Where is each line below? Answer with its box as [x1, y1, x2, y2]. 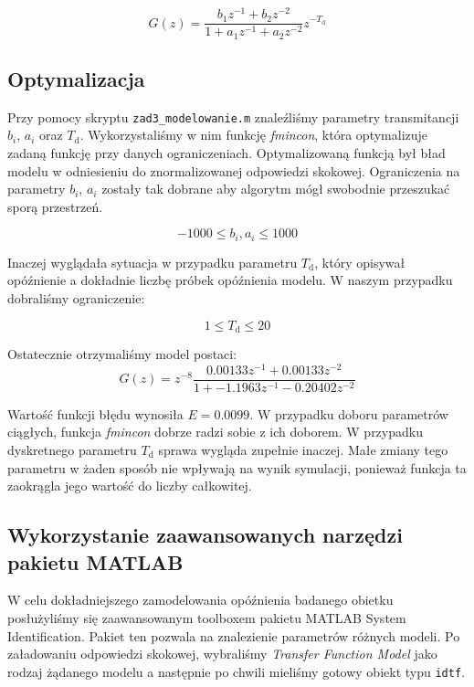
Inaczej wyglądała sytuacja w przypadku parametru [7, 252, 298, 271]
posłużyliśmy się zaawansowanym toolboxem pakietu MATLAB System [7, 608, 406, 627]
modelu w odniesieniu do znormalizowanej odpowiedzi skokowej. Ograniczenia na [7, 161, 460, 180]
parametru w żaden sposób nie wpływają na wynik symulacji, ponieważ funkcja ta [7, 458, 467, 477]
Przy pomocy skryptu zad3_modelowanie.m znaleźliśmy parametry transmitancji [7, 107, 459, 126]
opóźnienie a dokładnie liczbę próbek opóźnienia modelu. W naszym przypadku [7, 270, 453, 290]
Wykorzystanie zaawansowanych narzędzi [7, 521, 403, 549]
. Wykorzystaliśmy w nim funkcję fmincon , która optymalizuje [79, 125, 428, 144]
